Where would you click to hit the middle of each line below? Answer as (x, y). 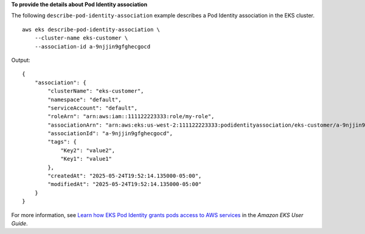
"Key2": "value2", (88, 150)
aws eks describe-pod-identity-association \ (91, 29)
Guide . (19, 223)
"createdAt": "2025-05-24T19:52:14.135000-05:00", (125, 176)
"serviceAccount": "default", (93, 108)
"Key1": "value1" (86, 159)
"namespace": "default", (85, 99)
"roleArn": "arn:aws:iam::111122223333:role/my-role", (131, 116)
